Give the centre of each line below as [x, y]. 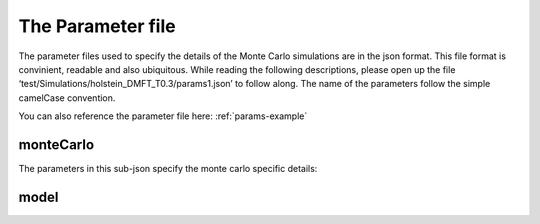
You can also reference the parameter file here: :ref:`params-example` [163, 116]
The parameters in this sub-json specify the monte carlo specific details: [168, 169]
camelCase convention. [67, 97]
